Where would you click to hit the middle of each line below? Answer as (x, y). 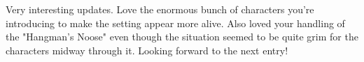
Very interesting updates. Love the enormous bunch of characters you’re (160, 9)
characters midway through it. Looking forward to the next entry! (147, 50)
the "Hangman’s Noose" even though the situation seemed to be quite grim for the (182, 37)
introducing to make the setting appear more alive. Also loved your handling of (175, 23)
